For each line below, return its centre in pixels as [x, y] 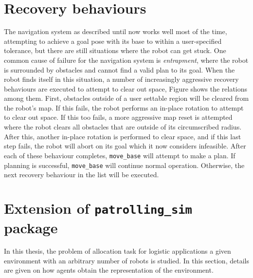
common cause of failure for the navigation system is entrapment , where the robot [126, 60]
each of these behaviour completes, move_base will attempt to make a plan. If [120, 155]
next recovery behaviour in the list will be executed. [81, 175]
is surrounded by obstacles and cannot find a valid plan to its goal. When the [119, 69]
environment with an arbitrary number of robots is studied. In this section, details [126, 260]
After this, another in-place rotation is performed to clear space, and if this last [123, 136]
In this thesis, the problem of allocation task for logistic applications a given [117, 251]
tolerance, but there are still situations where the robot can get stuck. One [115, 50]
